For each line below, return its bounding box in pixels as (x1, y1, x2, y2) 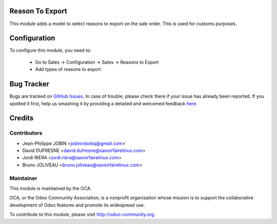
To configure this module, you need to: (9, 47, 92, 53)
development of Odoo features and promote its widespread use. (9, 202, 145, 208)
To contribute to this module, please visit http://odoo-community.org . (9, 211, 156, 218)
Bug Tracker (9, 80, 50, 88)
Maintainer (9, 175, 37, 182)
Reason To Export (9, 7, 68, 15)
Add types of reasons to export (35, 66, 101, 72)
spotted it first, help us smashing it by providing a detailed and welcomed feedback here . (9, 100, 197, 106)
